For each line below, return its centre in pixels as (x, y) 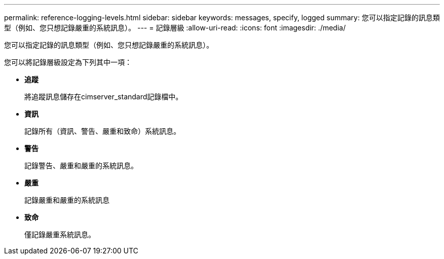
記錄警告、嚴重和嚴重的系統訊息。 (81, 165)
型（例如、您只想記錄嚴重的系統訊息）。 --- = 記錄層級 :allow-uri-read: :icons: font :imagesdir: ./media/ (175, 28)
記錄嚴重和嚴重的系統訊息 (67, 200)
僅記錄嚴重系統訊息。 (60, 234)
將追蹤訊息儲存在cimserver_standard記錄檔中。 (104, 97)
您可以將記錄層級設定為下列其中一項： (68, 62)
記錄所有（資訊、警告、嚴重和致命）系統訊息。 (102, 131)
